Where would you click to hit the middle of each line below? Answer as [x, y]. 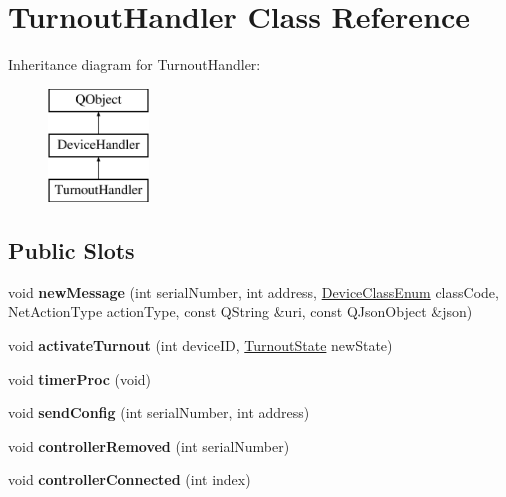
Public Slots [71, 250]
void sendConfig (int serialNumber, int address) [159, 412]
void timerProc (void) [80, 378]
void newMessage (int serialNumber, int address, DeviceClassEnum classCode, [253, 291]
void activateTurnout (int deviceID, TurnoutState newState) [200, 345]
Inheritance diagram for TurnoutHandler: [134, 64]
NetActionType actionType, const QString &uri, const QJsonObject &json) [240, 311]
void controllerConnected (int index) [129, 479]
